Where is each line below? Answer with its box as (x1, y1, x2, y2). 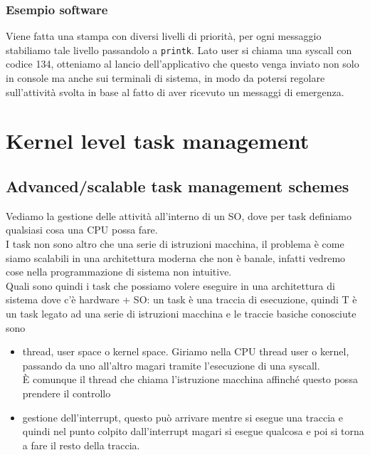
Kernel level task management (6, 126, 310, 155)
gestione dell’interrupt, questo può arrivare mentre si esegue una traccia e (22, 409, 343, 424)
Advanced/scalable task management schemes (6, 175, 349, 197)
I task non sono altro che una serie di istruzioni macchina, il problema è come (6, 236, 344, 251)
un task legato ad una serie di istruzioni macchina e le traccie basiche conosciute (6, 305, 356, 320)
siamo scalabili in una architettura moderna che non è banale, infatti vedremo (6, 250, 346, 265)
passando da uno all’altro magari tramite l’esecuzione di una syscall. (22, 357, 320, 372)
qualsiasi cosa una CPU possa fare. (6, 222, 158, 237)
